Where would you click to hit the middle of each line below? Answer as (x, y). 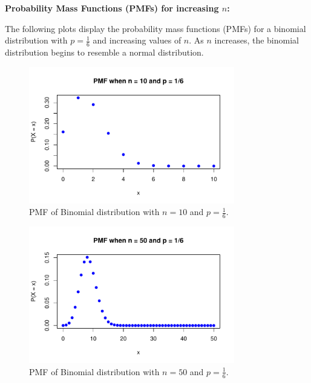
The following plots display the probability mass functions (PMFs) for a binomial (155, 28)
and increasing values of (137, 40)
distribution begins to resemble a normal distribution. (104, 52)
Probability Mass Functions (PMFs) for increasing (112, 8)
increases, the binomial (257, 40)
